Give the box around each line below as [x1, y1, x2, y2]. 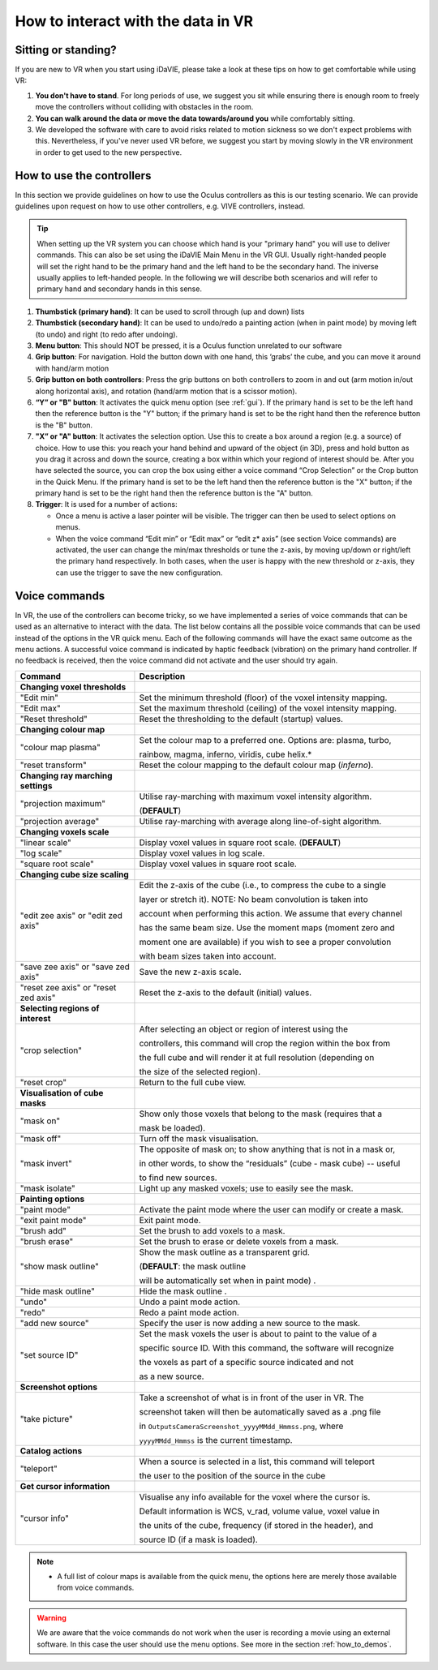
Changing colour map [19, 723, 105, 735]
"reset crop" [19, 1076, 67, 1088]
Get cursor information [19, 1480, 110, 1492]
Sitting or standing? [15, 43, 117, 57]
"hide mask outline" [19, 1286, 95, 1297]
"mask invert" [19, 1157, 72, 1169]
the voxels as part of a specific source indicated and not [139, 1356, 354, 1367]
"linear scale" [19, 836, 72, 848]
